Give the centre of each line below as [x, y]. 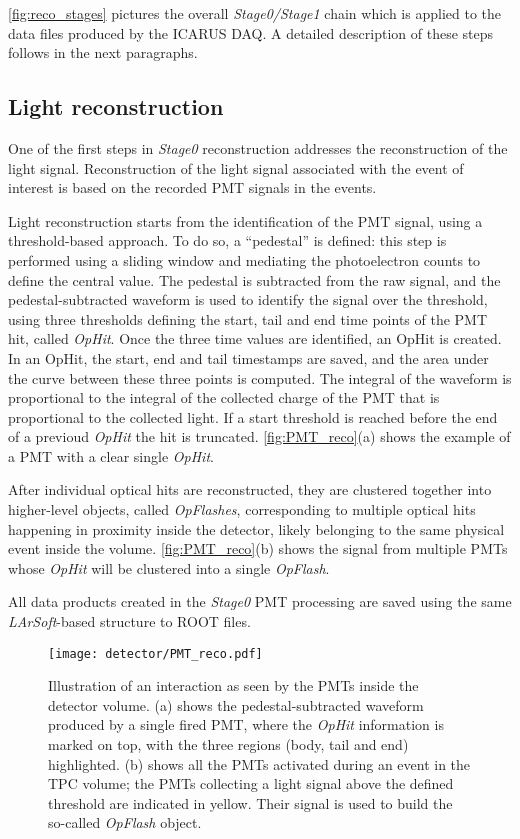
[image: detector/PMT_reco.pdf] [155, 653]
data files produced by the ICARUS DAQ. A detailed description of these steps [251, 32]
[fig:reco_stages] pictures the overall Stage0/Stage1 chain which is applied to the [254, 13]
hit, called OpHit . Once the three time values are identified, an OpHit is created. [255, 338]
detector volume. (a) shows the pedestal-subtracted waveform [236, 704]
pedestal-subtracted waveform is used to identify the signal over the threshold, [248, 299]
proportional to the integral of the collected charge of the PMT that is [224, 397]
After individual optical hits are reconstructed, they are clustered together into [250, 489]
